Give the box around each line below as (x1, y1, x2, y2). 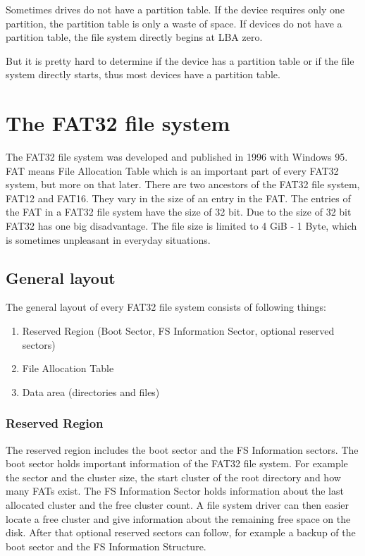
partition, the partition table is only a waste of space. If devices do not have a (6, 16, 342, 30)
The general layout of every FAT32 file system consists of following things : (6, 299, 326, 314)
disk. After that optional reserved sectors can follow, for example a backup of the (6, 525, 356, 540)
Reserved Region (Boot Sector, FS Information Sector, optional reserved (22, 323, 335, 338)
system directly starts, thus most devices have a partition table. (6, 67, 280, 82)
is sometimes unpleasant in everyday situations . (6, 232, 211, 247)
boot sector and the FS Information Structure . (6, 538, 206, 553)
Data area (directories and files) (22, 384, 160, 399)
